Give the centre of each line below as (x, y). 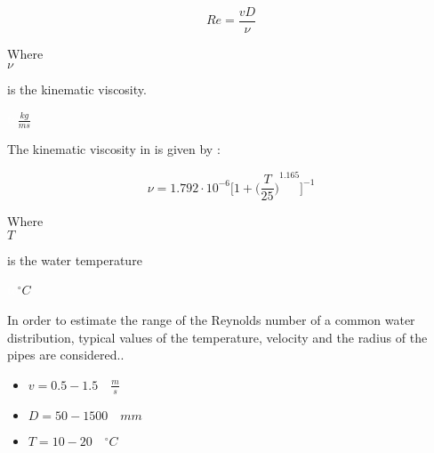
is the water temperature (75, 259)
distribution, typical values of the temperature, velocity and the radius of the (217, 337)
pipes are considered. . (66, 355)
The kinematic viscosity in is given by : (114, 149)
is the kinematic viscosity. (77, 89)
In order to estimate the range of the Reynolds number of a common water (211, 320)
